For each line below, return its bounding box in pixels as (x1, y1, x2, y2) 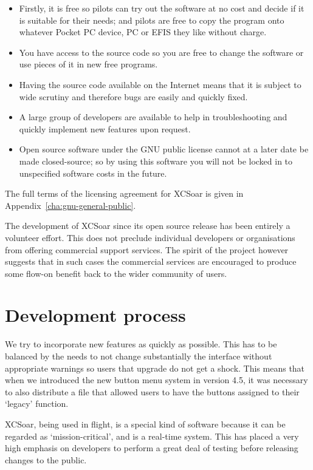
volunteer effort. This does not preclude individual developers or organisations (5, 231, 295, 244)
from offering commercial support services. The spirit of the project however (5, 243, 289, 256)
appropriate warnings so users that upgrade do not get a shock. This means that (5, 361, 305, 374)
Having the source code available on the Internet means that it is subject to (19, 78, 301, 90)
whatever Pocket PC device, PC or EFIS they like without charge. (19, 26, 267, 38)
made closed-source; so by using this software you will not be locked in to (19, 154, 293, 167)
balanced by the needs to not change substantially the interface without (5, 350, 272, 362)
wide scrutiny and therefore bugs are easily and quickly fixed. (19, 90, 248, 103)
